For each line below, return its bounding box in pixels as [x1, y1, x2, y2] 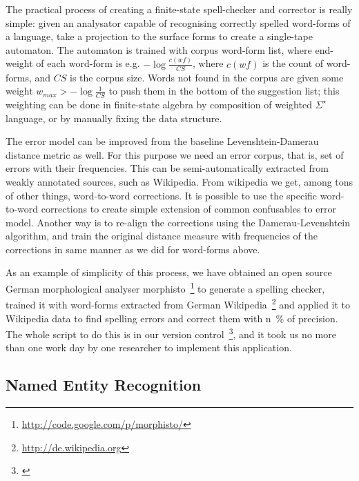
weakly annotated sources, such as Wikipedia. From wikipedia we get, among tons [6, 174, 353, 188]
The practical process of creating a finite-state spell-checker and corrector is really [6, 2, 353, 16]
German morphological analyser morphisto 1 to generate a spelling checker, [6, 279, 325, 295]
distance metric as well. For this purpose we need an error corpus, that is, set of [6, 147, 344, 161]
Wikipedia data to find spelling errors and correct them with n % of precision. [6, 311, 338, 325]
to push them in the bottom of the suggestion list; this [108, 84, 340, 98]
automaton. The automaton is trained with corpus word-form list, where [6, 42, 312, 57]
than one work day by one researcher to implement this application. [6, 340, 292, 355]
